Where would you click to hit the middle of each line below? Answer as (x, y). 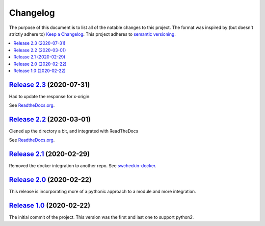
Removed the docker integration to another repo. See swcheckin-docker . (83, 166)
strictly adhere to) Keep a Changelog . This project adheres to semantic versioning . (93, 34)
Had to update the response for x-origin (49, 96)
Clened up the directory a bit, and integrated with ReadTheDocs (74, 131)
